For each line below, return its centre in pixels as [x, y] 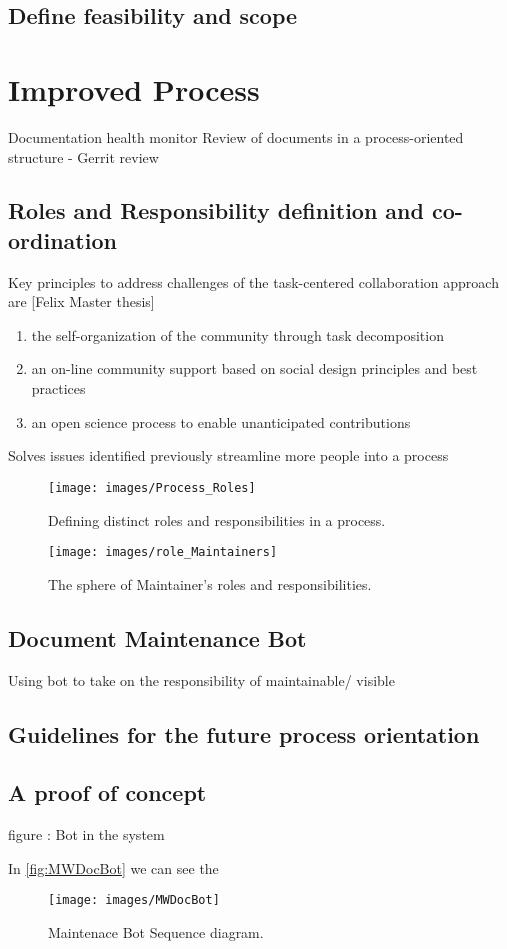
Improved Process [134, 88]
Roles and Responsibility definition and [216, 210]
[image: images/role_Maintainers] [163, 552]
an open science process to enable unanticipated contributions [221, 421]
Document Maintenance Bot [157, 637]
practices [58, 388]
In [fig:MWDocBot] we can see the [113, 867]
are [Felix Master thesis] [81, 301]
